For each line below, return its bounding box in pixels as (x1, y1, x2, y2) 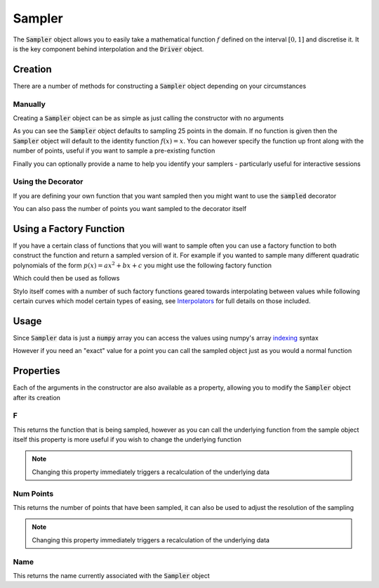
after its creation (13, 393, 61, 402)
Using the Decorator (13, 177, 84, 186)
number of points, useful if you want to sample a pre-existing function (13, 146, 215, 155)
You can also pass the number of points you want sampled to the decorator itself (13, 205, 247, 213)
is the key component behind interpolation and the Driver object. (13, 44, 204, 53)
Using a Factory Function (13, 222, 126, 235)
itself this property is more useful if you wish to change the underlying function (13, 435, 242, 444)
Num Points (13, 489, 54, 499)
